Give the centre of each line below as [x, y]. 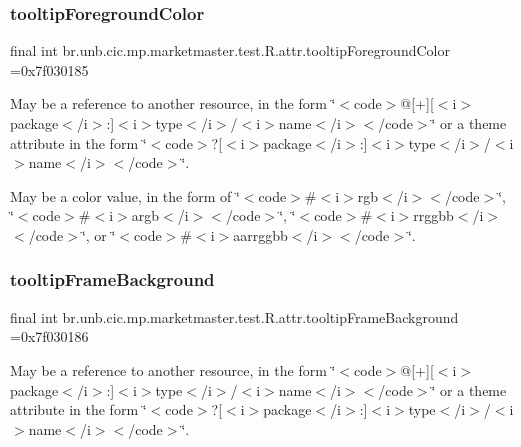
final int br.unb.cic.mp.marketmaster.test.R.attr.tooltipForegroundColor [230, 50]
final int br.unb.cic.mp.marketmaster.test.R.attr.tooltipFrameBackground [234, 316]
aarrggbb [260, 234]
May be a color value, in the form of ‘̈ [125, 195]
